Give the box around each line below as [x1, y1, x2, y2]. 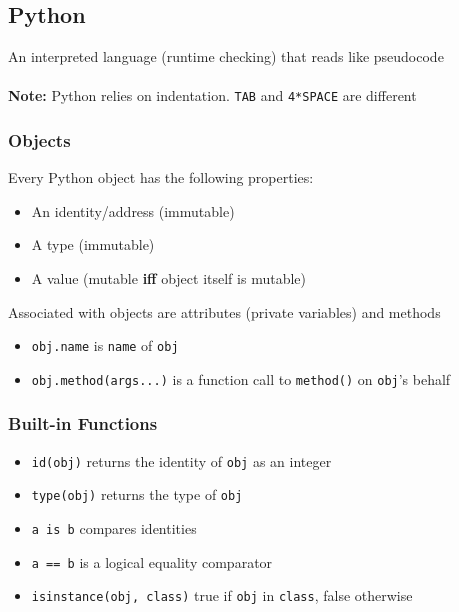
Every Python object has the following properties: [8, 167, 314, 188]
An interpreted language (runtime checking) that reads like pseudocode [8, 46, 444, 67]
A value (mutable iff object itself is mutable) [31, 268, 306, 289]
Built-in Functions [8, 411, 158, 436]
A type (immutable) [31, 234, 155, 255]
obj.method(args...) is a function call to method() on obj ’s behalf [31, 368, 451, 389]
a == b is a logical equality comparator [31, 551, 273, 572]
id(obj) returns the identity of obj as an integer [31, 450, 332, 471]
